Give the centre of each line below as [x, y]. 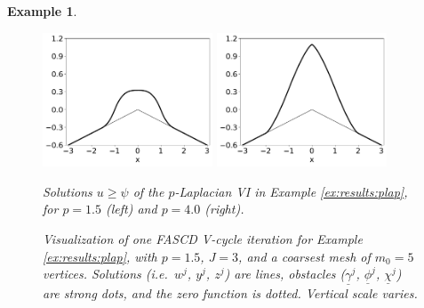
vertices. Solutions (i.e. [105, 274]
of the [148, 191]
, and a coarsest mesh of [304, 256]
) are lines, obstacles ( [285, 274]
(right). [224, 209]
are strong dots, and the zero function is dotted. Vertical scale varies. [230, 293]
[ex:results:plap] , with [100, 256]
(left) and [131, 209]
